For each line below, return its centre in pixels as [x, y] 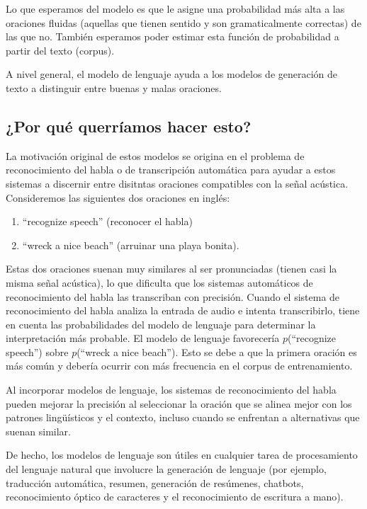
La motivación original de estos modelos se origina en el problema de [155, 155]
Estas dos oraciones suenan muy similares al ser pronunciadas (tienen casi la [171, 269]
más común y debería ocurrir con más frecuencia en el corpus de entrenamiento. [179, 366]
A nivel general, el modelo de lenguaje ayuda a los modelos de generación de [172, 74]
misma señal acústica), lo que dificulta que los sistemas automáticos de [159, 282]
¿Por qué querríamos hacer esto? [129, 126]
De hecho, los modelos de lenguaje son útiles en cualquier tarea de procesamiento [182, 455]
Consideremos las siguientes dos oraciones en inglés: [118, 197]
